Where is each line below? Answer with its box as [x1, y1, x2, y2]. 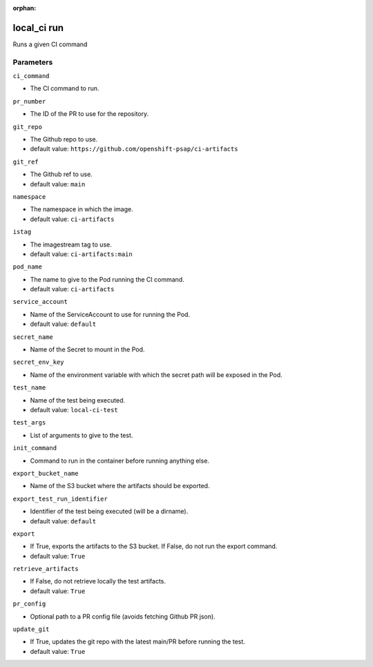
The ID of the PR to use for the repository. [30, 110, 149, 118]
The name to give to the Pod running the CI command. [30, 275, 184, 283]
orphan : [12, 4, 37, 12]
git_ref [12, 157, 39, 166]
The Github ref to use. [30, 170, 93, 179]
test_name [12, 384, 46, 391]
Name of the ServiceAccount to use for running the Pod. [30, 310, 190, 318]
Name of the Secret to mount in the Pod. [30, 345, 145, 354]
